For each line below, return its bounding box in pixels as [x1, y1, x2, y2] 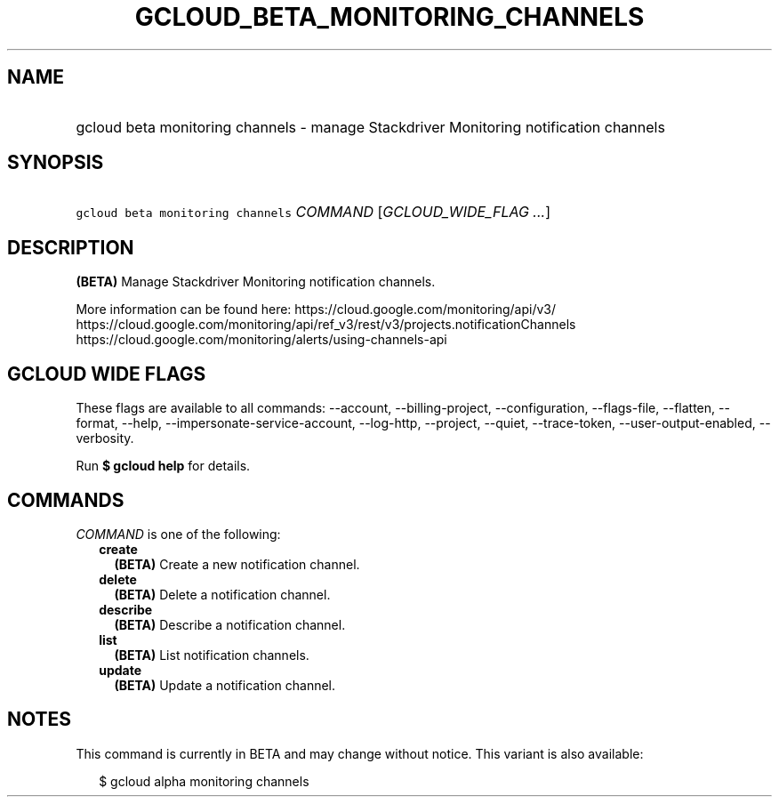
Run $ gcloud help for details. [76, 458, 251, 474]
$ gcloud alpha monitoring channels [99, 773, 309, 789]
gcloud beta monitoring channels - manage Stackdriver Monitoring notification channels [76, 117, 665, 136]
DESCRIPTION [7, 236, 134, 259]
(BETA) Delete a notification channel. [114, 586, 331, 602]
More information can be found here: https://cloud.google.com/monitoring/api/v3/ [76, 301, 557, 318]
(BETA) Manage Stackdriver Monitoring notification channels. [76, 274, 436, 290]
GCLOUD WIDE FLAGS [7, 362, 206, 385]
